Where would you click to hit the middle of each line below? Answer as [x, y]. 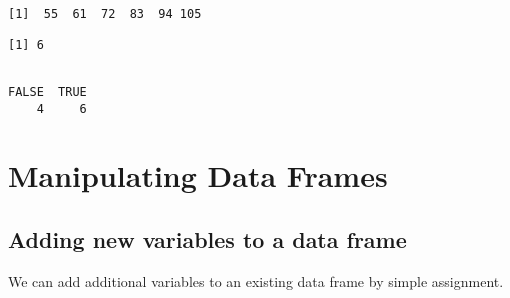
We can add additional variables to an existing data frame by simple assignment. [256, 280]
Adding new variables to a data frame [207, 239]
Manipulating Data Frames [198, 175]
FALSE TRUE [47, 91]
